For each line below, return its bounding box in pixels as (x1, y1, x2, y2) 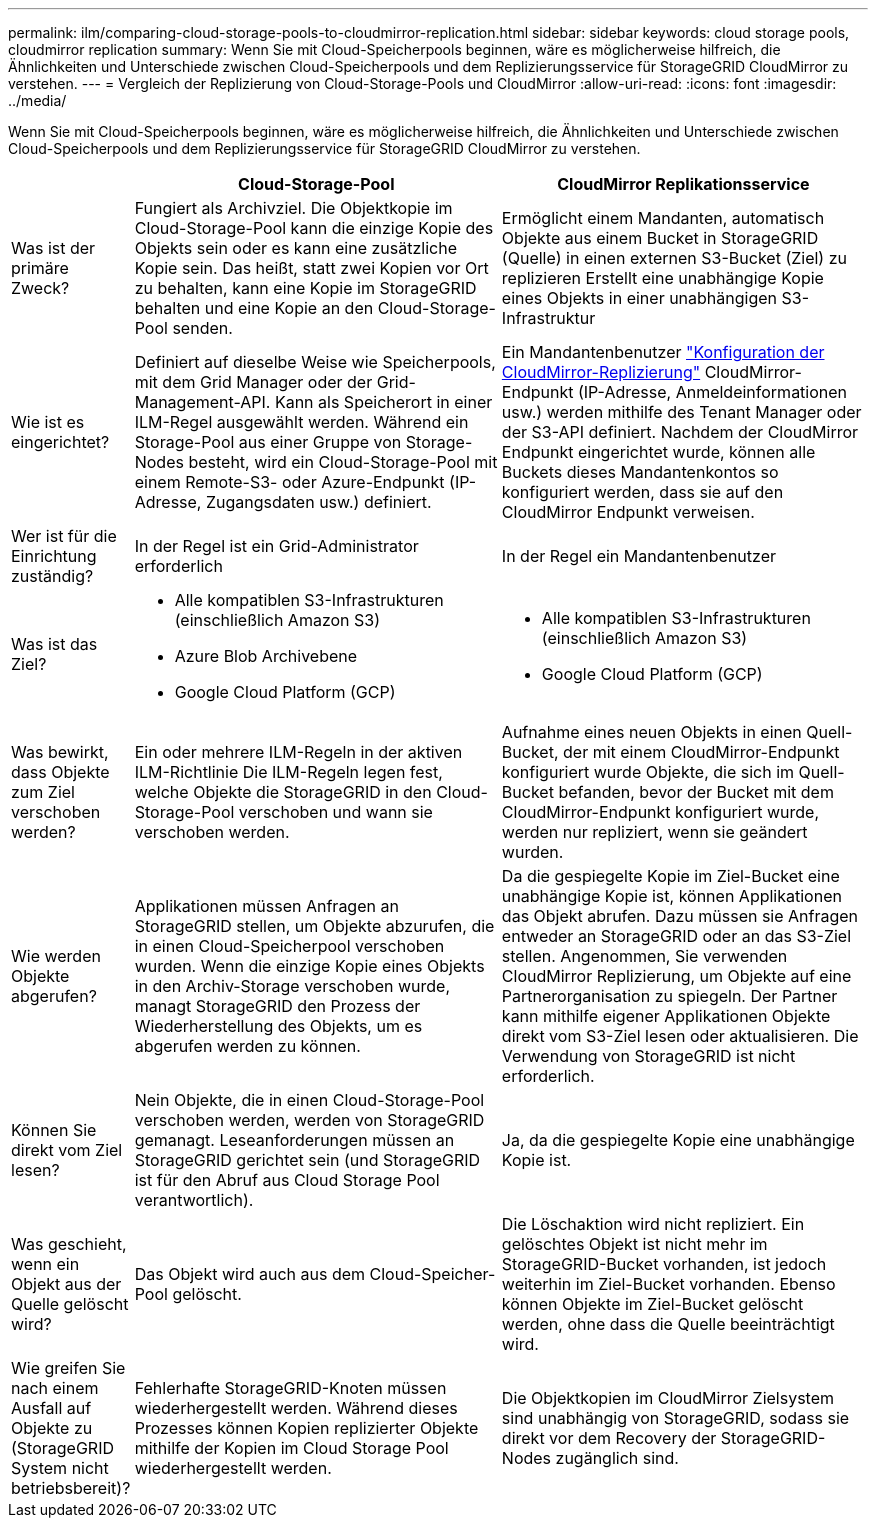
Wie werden (11, 946, 101, 966)
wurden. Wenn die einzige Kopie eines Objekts (134, 956, 485, 976)
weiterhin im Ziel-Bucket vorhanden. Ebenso (501, 1274, 836, 1294)
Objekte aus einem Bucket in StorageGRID (501, 228, 819, 248)
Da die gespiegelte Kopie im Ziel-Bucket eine (501, 866, 840, 886)
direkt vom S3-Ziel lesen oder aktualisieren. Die (501, 1026, 859, 1046)
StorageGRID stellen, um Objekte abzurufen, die (134, 916, 495, 936)
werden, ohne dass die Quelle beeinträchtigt (501, 1314, 835, 1334)
